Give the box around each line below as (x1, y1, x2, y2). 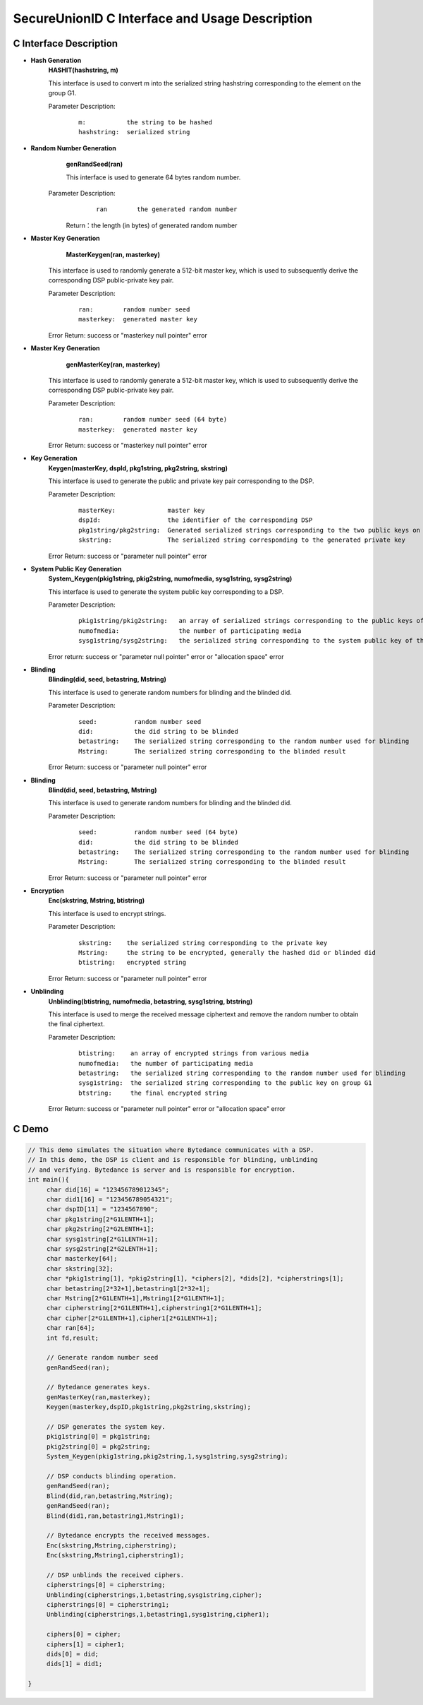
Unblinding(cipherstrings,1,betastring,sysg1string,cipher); (46, 1591, 262, 1599)
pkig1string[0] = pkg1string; (46, 1432, 151, 1441)
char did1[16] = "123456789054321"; (46, 1196, 173, 1204)
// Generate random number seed (46, 1353, 159, 1362)
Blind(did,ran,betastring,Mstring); (46, 1492, 173, 1500)
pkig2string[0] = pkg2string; (46, 1442, 151, 1451)
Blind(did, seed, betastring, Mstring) (48, 785, 158, 794)
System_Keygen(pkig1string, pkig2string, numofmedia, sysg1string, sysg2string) (48, 574, 293, 583)
